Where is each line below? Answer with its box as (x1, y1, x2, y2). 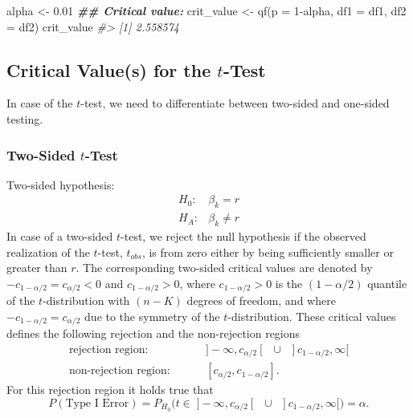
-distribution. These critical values (227, 307, 396, 324)
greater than (6, 259, 67, 276)
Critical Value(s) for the (6, 57, 211, 82)
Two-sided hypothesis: (6, 176, 115, 193)
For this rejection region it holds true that (6, 381, 214, 398)
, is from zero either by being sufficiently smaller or (141, 243, 394, 260)
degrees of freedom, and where (186, 292, 336, 309)
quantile (367, 274, 407, 291)
